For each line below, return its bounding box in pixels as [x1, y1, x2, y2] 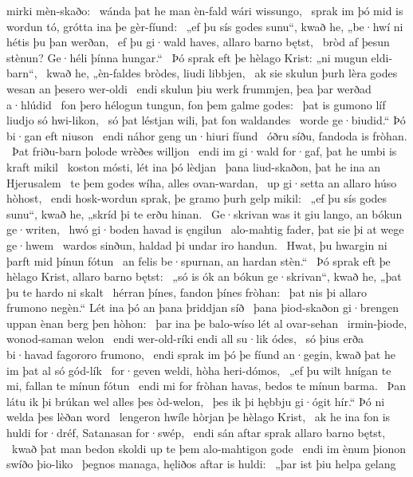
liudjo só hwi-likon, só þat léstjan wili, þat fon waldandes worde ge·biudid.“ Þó [6, 112, 406, 128]
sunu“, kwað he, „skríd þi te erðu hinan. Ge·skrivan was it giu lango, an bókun [6, 205, 403, 222]
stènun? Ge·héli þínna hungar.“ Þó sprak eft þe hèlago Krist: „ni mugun [6, 49, 368, 65]
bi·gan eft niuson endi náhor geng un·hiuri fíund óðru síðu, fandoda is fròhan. [6, 127, 407, 144]
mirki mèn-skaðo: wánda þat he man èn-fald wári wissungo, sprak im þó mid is [6, 2, 403, 18]
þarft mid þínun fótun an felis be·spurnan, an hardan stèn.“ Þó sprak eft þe [6, 252, 391, 269]
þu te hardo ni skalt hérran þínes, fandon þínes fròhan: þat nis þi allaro [6, 283, 368, 300]
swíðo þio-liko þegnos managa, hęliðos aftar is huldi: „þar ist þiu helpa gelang [6, 455, 396, 472]
